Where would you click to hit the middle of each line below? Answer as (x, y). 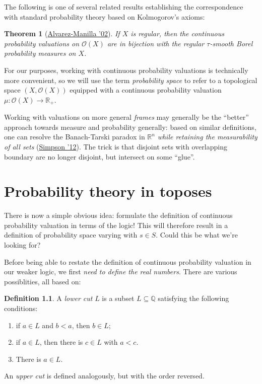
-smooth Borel (231, 43)
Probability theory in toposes (108, 191)
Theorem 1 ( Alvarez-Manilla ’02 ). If (62, 33)
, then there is (61, 342)
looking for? (22, 245)
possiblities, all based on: (43, 281)
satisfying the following (193, 298)
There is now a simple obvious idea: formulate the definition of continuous (118, 215)
